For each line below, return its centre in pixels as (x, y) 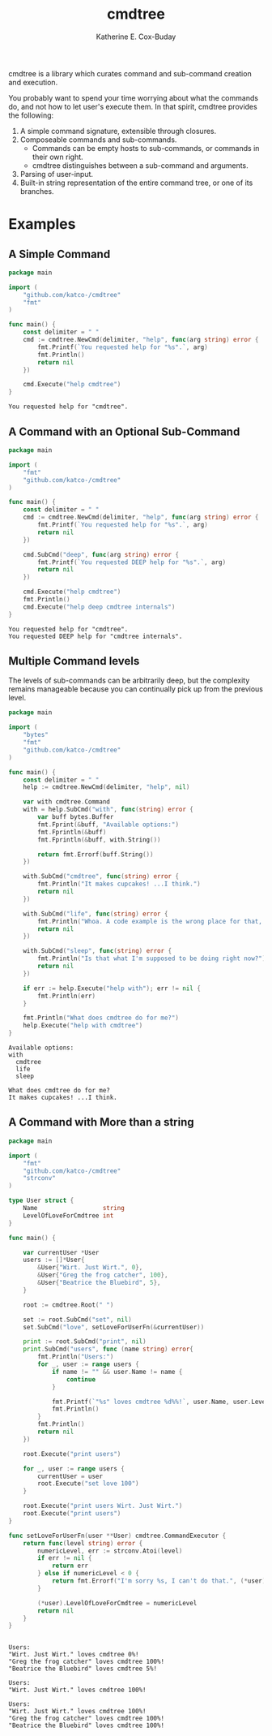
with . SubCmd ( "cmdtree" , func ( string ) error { (101, 877)
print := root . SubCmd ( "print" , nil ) (85, 1342)
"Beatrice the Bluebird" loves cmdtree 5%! (83, 1669)
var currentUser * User (61, 1252)
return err (70, 1566)
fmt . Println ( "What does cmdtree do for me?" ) (101, 1018)
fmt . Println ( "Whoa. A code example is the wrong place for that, (150, 921)
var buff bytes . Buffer (76, 817)
